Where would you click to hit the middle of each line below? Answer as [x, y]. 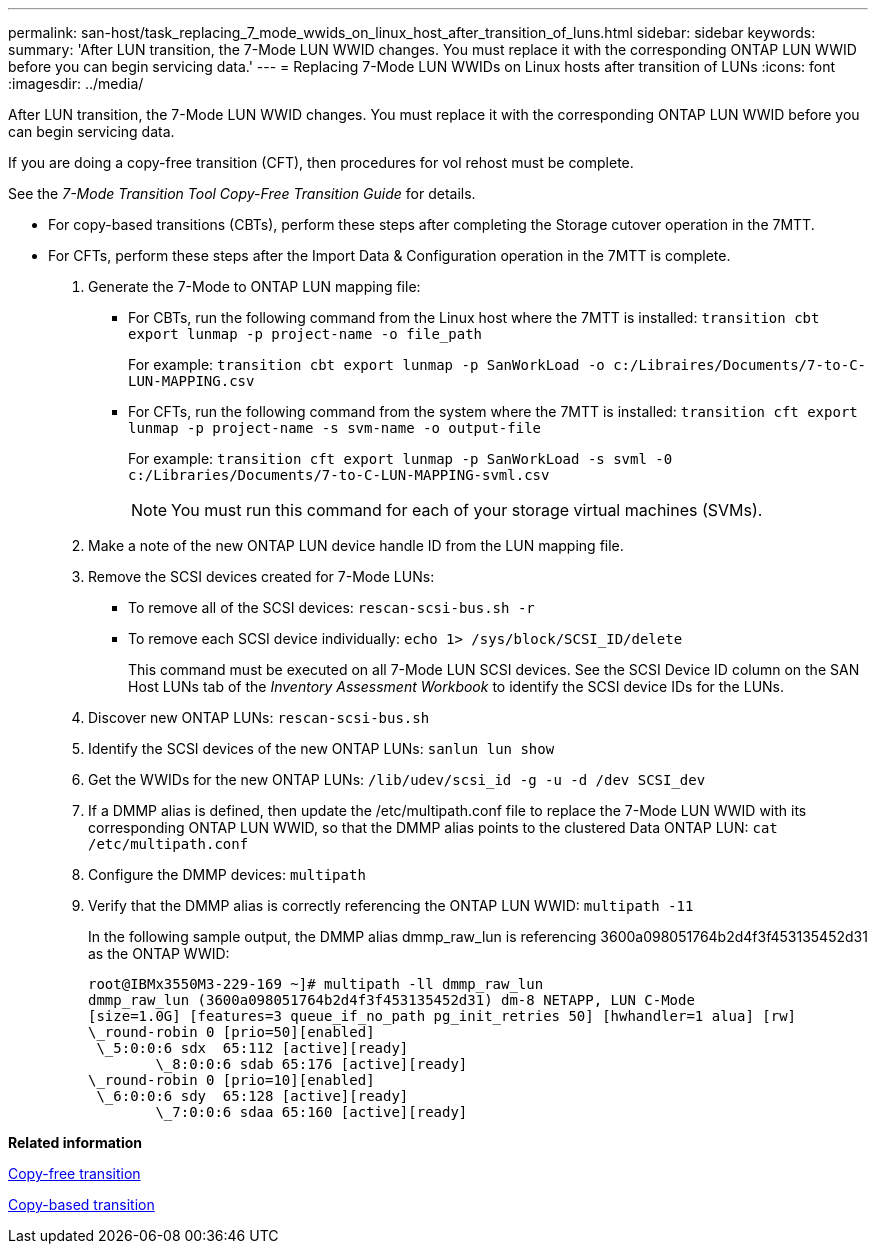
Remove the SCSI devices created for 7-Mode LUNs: [261, 576]
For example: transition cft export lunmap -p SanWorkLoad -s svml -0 [400, 458]
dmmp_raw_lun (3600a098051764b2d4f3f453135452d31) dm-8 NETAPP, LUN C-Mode [391, 1000]
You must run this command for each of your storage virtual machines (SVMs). [467, 510]
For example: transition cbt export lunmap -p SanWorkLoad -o [366, 364]
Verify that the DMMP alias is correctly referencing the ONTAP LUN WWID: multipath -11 [391, 905]
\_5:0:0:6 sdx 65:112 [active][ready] [252, 1048]
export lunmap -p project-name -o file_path [305, 334]
